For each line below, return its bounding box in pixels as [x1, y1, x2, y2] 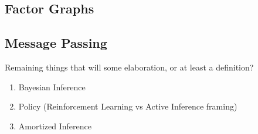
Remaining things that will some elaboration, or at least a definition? [5, 61, 254, 73]
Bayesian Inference [18, 80, 86, 93]
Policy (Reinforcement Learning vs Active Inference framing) [18, 100, 237, 112]
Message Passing [5, 34, 107, 52]
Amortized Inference [18, 119, 91, 132]
